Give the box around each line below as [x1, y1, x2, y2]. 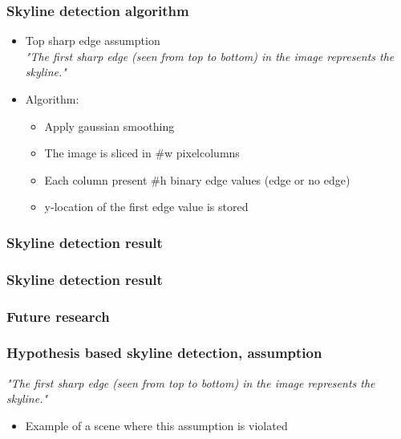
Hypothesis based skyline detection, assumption [6, 343, 322, 363]
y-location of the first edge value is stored [44, 198, 249, 215]
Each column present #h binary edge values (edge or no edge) [44, 171, 350, 188]
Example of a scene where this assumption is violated [25, 417, 288, 433]
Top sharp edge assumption [25, 32, 160, 49]
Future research [6, 306, 110, 326]
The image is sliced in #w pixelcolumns [44, 144, 240, 161]
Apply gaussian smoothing [44, 117, 175, 134]
